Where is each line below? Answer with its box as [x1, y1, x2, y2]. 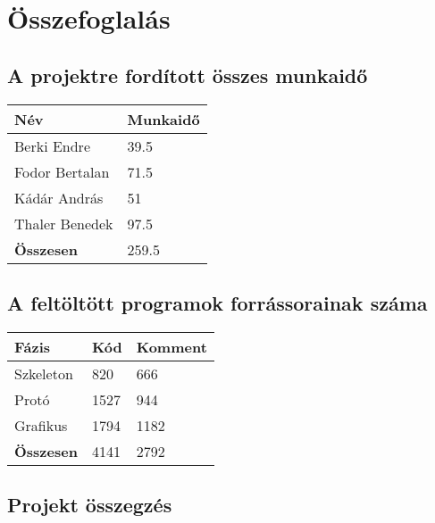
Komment [136, 336, 207, 357]
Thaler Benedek [14, 212, 113, 234]
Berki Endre [14, 135, 90, 156]
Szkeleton [14, 362, 73, 384]
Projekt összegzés [7, 491, 172, 519]
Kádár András [14, 187, 104, 208]
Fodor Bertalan [14, 161, 110, 182]
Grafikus [14, 414, 68, 436]
